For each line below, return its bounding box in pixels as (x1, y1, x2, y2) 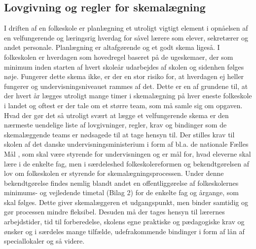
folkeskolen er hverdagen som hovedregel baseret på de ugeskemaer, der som (4, 51, 233, 62)
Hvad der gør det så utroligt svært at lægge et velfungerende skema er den (4, 110, 229, 120)
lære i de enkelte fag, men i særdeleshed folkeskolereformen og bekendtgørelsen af (4, 158, 250, 168)
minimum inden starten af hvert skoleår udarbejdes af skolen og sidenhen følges (4, 61, 244, 72)
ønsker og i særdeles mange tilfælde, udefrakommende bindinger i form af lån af (4, 226, 245, 236)
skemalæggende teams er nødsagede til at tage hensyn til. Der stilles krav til (4, 129, 235, 139)
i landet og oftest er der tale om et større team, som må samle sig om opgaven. (4, 100, 243, 110)
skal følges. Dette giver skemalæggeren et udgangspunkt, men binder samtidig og (4, 197, 248, 207)
